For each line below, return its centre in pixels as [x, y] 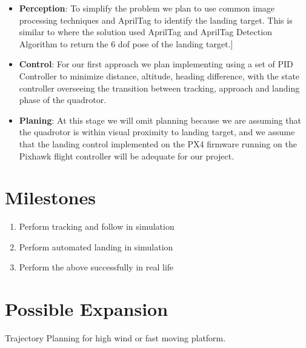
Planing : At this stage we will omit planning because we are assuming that [160, 120]
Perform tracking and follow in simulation [97, 226]
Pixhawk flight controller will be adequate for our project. [127, 156]
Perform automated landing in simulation [96, 246]
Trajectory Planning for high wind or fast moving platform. [115, 338]
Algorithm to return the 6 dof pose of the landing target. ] [126, 43]
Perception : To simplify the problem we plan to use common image [147, 8]
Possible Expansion [87, 309]
